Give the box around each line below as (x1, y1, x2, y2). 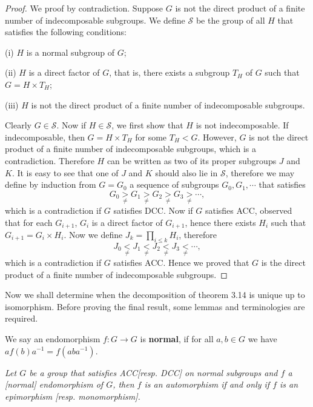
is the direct (261, 256, 306, 268)
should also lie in (155, 166, 218, 179)
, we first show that (111, 119, 183, 131)
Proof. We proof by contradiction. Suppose (5, 2, 163, 14)
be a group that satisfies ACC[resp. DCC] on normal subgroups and (29, 366, 278, 379)
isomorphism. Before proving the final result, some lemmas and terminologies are (5, 300, 305, 313)
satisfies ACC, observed (205, 203, 292, 216)
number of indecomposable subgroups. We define (5, 13, 185, 26)
